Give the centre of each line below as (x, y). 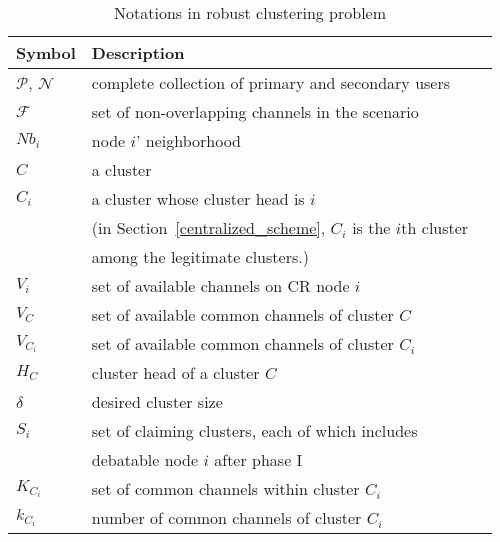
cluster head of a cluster (175, 372)
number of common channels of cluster (226, 517)
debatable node (145, 459)
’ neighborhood (188, 140)
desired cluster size (157, 401)
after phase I (258, 459)
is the (371, 227)
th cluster (435, 227)
